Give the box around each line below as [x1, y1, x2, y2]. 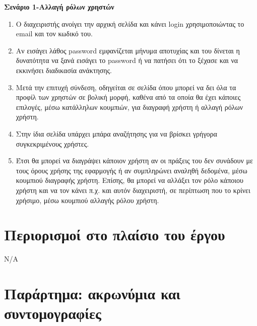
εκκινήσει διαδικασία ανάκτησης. [16, 64, 112, 75]
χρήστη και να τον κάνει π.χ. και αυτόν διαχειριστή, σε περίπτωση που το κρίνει [16, 184, 250, 195]
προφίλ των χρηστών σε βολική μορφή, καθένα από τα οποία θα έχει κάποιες [16, 92, 241, 102]
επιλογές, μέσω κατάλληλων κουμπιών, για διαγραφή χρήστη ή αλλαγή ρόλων [16, 101, 243, 112]
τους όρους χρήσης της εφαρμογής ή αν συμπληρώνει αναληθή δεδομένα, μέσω [16, 165, 247, 175]
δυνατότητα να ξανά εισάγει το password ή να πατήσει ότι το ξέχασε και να [16, 55, 238, 66]
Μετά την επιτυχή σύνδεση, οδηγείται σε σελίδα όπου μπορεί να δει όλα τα [16, 82, 236, 92]
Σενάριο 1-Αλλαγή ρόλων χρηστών [4, 2, 114, 12]
